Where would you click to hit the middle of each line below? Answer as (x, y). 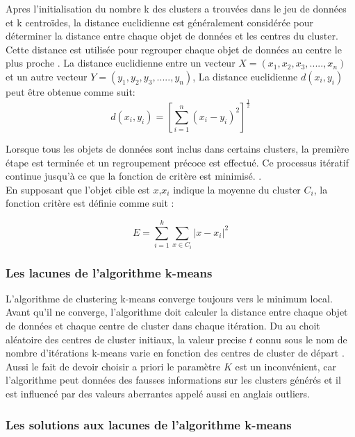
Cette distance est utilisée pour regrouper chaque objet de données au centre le (174, 49)
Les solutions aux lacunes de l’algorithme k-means (149, 424)
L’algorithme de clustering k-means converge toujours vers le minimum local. (169, 298)
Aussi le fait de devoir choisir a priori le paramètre (113, 366)
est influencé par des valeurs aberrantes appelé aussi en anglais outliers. (158, 394)
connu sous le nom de (302, 339)
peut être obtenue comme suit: (71, 91)
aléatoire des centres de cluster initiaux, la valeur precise (126, 339)
